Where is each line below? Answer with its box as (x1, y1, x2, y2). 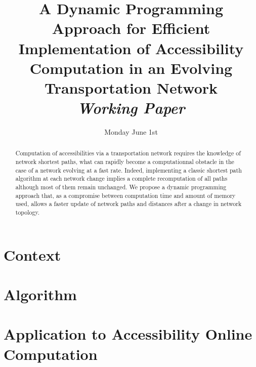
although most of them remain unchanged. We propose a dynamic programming (15, 183, 227, 191)
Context (4, 244, 61, 265)
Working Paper (77, 97, 185, 118)
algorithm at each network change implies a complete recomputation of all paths (15, 174, 228, 183)
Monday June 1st (104, 127, 158, 137)
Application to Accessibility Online (4, 323, 252, 344)
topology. (15, 208, 40, 217)
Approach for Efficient (52, 18, 210, 38)
